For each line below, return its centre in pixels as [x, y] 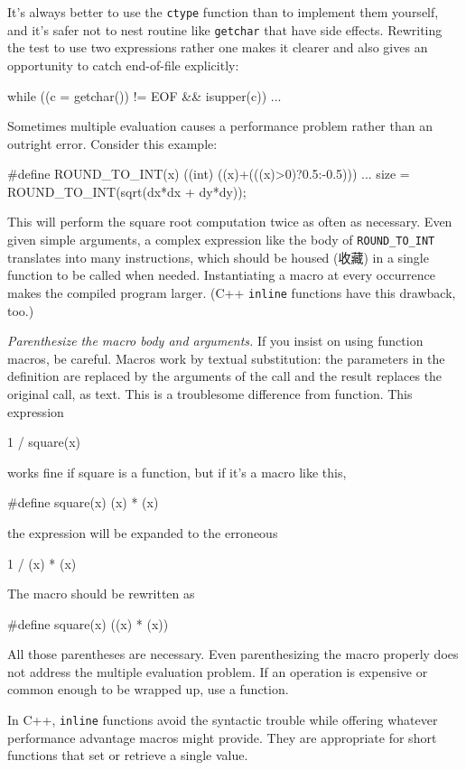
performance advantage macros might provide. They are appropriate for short [222, 737]
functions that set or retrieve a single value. [128, 755]
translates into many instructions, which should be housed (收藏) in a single [218, 257]
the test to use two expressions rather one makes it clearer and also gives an [218, 47]
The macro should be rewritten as [101, 594]
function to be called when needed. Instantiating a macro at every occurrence [221, 275]
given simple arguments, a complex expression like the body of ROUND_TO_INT [221, 240]
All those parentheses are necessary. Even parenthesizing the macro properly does [233, 654]
